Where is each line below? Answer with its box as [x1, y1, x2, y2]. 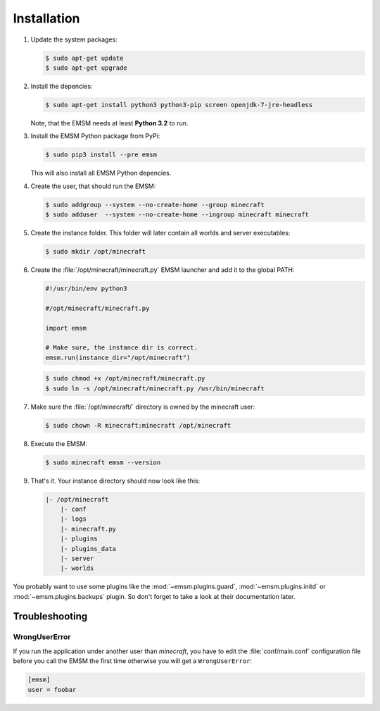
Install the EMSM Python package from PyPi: [30, 132, 160, 140]
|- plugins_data [60, 545, 116, 552]
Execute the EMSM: [30, 439, 88, 447]
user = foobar [27, 686, 77, 693]
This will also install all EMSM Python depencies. [30, 169, 172, 178]
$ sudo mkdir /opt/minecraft [45, 247, 146, 255]
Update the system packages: [30, 35, 118, 44]
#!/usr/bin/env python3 [45, 284, 128, 292]
